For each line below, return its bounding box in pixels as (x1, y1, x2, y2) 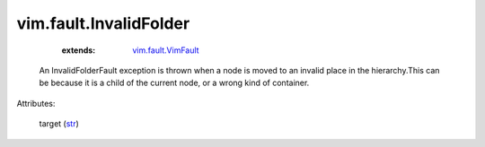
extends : (61, 45, 96, 56)
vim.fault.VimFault (132, 45, 199, 56)
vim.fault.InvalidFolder (16, 13, 190, 33)
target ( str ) (39, 118, 80, 129)
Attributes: (16, 98, 56, 108)
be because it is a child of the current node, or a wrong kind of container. (39, 77, 310, 89)
